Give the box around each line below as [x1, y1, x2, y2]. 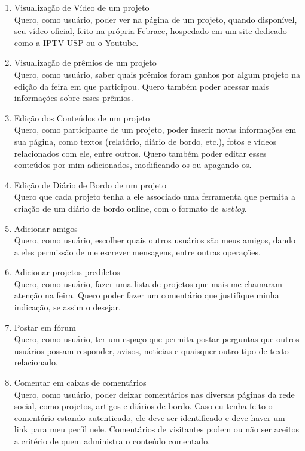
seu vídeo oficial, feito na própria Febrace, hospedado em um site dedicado [14, 25, 287, 37]
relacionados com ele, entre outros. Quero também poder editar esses [14, 147, 267, 159]
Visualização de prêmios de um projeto [14, 56, 157, 69]
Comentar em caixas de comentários [14, 376, 147, 389]
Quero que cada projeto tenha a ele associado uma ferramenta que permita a [14, 190, 295, 203]
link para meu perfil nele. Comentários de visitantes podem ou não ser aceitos [14, 423, 299, 435]
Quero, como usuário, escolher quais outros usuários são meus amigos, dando [14, 234, 296, 246]
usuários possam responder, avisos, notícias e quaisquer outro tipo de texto [14, 344, 289, 356]
